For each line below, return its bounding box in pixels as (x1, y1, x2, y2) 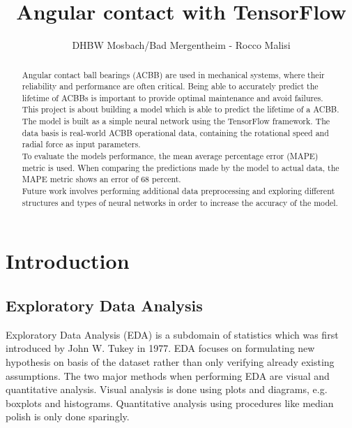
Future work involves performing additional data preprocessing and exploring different (22, 185, 335, 197)
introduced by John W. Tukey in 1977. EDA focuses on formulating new (6, 341, 315, 355)
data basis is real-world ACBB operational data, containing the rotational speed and (22, 126, 329, 138)
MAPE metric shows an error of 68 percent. (22, 173, 181, 185)
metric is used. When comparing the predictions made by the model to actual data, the (22, 161, 339, 173)
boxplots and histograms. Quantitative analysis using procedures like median (6, 395, 334, 410)
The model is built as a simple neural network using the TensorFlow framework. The (22, 115, 330, 127)
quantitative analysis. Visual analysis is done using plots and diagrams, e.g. (6, 382, 328, 397)
